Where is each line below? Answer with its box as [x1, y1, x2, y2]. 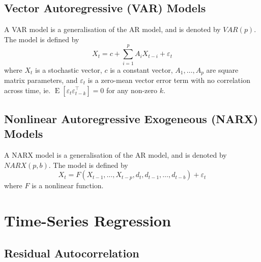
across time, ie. [4, 84, 51, 95]
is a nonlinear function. [32, 180, 104, 191]
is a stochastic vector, [35, 64, 102, 75]
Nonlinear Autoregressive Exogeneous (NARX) [4, 110, 258, 126]
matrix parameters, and [4, 74, 78, 85]
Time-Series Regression [4, 210, 171, 231]
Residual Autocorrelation [4, 245, 139, 260]
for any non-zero [106, 84, 158, 95]
